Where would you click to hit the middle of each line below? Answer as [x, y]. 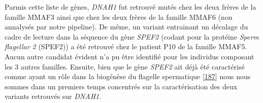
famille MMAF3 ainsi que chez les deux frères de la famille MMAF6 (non [119, 16]
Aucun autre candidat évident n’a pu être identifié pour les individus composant [129, 56]
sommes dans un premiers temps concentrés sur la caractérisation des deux [121, 86]
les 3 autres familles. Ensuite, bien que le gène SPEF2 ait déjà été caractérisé [125, 66]
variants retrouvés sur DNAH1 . [53, 96]
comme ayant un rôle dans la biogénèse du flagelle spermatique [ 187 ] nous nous [128, 76]
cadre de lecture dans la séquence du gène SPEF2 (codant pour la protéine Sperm [132, 36]
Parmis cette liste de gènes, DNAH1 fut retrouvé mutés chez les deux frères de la [130, 7]
